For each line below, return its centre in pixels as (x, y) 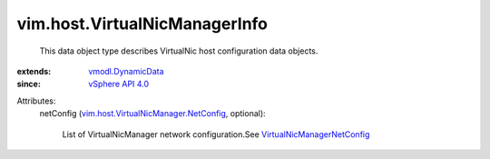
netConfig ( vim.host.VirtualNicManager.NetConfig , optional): (153, 114)
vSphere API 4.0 (119, 84)
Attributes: (36, 101)
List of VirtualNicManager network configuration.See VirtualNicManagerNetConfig (216, 134)
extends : (34, 71)
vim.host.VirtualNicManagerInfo (142, 24)
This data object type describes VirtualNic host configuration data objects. (179, 51)
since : (29, 84)
